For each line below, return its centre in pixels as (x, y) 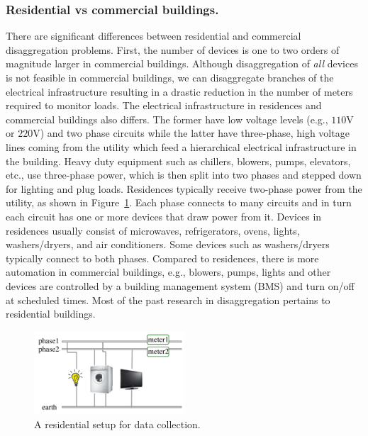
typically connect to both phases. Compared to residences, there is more (162, 258)
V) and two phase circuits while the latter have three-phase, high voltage (191, 133)
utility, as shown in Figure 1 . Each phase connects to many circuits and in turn (179, 202)
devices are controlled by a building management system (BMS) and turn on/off (180, 285)
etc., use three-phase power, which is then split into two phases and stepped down (184, 175)
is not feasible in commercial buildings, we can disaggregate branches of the (170, 77)
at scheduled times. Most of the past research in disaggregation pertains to (168, 300)
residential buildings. (51, 314)
